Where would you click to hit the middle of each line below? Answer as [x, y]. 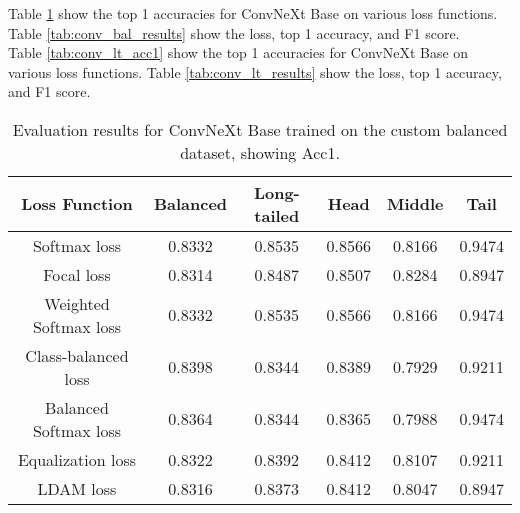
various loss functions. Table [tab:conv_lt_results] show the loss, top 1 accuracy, [255, 71]
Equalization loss [77, 459]
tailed [277, 215]
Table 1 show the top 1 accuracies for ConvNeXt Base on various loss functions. [253, 13]
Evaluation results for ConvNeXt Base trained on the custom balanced [260, 129]
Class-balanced [77, 355]
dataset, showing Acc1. [260, 152]
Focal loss [77, 274]
